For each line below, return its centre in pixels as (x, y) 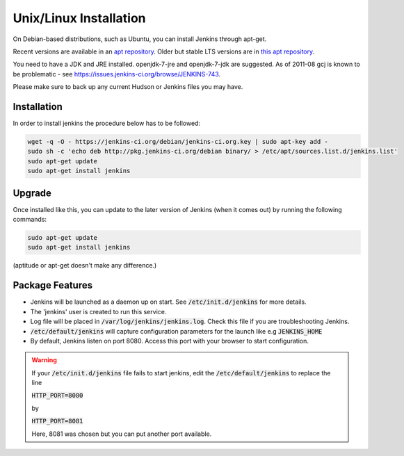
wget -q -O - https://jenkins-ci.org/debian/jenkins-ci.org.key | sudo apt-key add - (178, 141)
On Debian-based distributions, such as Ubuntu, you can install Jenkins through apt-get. (140, 39)
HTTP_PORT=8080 (57, 396)
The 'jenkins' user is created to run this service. (98, 311)
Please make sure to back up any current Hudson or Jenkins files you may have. (128, 87)
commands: (30, 220)
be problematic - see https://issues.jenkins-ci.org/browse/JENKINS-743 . (117, 74)
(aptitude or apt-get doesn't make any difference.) (85, 266)
